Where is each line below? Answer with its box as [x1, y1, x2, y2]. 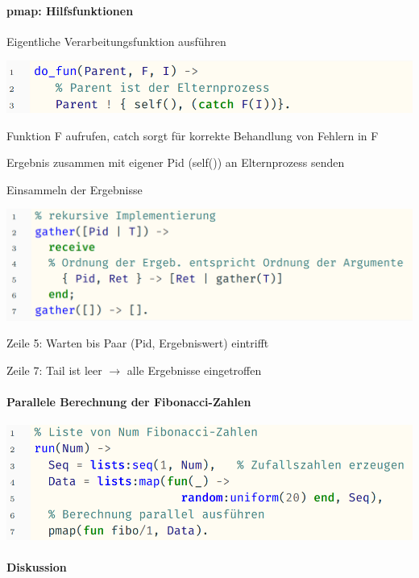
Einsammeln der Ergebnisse [6, 181, 143, 198]
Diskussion [6, 558, 67, 575]
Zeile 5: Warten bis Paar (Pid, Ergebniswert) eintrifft [6, 335, 269, 351]
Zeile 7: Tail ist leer [6, 361, 102, 378]
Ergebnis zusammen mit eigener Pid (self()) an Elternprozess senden [6, 154, 345, 171]
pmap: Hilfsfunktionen [6, 2, 134, 19]
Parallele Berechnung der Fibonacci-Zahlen [6, 393, 251, 410]
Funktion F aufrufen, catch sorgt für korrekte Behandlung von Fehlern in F [6, 127, 379, 143]
